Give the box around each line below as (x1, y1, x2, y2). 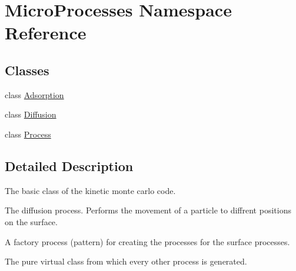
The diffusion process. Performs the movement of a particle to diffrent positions (5, 204, 291, 216)
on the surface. (5, 215, 58, 227)
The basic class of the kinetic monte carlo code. (5, 184, 176, 196)
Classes (5, 61, 49, 79)
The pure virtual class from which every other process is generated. (5, 255, 247, 267)
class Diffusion (5, 108, 56, 121)
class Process (5, 128, 51, 140)
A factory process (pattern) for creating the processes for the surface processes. (5, 235, 290, 247)
